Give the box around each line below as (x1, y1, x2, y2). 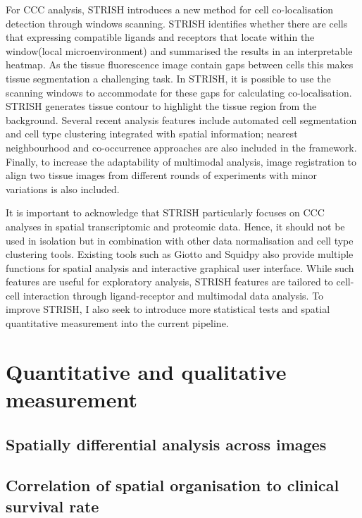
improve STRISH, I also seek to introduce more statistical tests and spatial (6, 302, 330, 316)
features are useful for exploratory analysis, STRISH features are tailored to (6, 274, 333, 289)
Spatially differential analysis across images (6, 433, 327, 455)
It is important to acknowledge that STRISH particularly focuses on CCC (6, 205, 325, 220)
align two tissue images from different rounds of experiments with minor (6, 168, 317, 183)
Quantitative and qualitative (6, 357, 287, 386)
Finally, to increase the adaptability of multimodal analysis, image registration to (6, 154, 357, 168)
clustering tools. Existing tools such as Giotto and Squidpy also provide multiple (6, 247, 354, 261)
